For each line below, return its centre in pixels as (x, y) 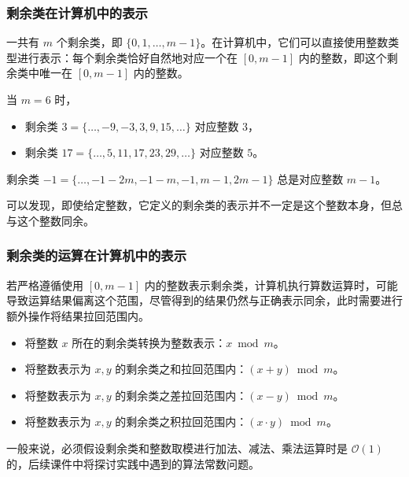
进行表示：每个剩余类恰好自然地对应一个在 (127, 57)
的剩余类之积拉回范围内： (181, 422)
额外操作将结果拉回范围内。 (78, 315)
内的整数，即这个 (343, 57)
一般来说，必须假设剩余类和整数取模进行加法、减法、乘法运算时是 (177, 447)
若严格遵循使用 (45, 285)
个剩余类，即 (89, 42)
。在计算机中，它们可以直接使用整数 (295, 42)
